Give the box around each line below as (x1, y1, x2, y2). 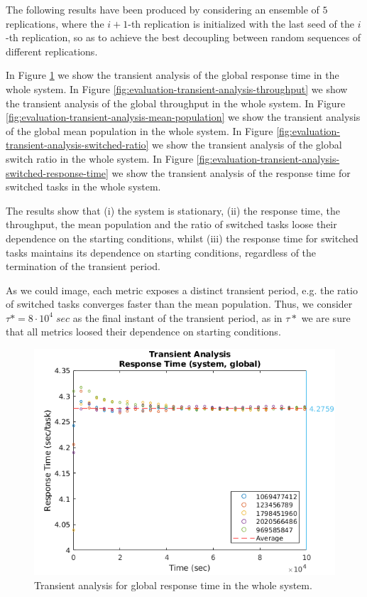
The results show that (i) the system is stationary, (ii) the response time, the (6, 203, 340, 217)
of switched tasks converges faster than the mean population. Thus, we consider (6, 296, 353, 311)
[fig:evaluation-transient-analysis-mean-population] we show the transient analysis (6, 109, 361, 124)
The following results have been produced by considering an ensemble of (6, 2, 319, 16)
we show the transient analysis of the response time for (111, 165, 351, 180)
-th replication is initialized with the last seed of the (128, 16, 354, 31)
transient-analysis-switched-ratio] (6, 137, 149, 152)
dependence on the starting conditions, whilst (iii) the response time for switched (6, 230, 358, 245)
